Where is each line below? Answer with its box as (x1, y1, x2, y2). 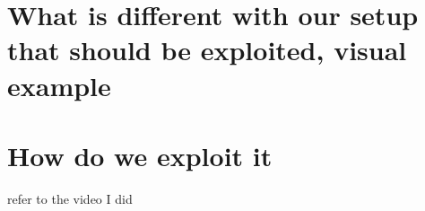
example (7, 66, 111, 103)
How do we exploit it (7, 136, 273, 173)
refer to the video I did (7, 189, 133, 207)
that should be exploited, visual (7, 31, 407, 68)
